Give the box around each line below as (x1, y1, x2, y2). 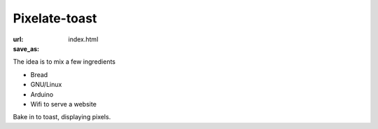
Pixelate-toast (13, 11, 97, 26)
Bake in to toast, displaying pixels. (13, 113, 111, 121)
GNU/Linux (30, 81, 62, 89)
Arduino (30, 90, 54, 98)
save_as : (13, 44, 40, 53)
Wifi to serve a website (30, 100, 97, 108)
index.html (68, 35, 99, 43)
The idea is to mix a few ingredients (13, 57, 115, 66)
